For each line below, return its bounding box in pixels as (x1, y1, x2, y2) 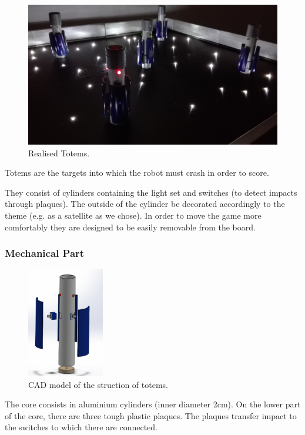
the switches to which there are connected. (5, 421, 157, 433)
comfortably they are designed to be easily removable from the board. (5, 220, 256, 233)
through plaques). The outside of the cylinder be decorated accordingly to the (5, 198, 285, 210)
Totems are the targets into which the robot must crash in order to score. (5, 166, 269, 179)
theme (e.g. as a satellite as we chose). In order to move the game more (5, 209, 262, 222)
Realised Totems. (28, 146, 90, 159)
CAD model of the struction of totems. (28, 378, 168, 390)
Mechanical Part (5, 246, 85, 260)
